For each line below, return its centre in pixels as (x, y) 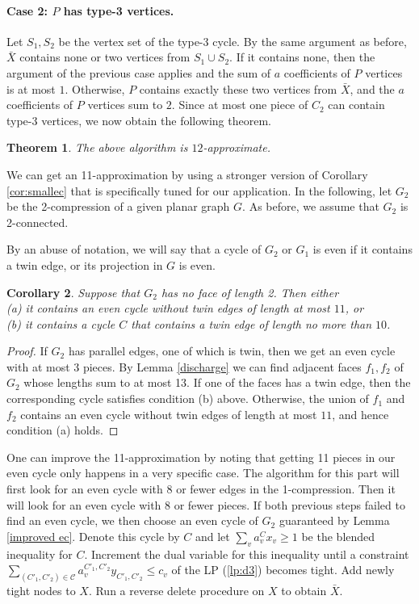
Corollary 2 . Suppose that (73, 292)
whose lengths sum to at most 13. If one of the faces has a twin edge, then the (217, 382)
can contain (356, 105)
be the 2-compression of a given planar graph (118, 206)
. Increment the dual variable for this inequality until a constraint (247, 554)
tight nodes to (41, 591)
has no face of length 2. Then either (250, 292)
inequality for (40, 554)
